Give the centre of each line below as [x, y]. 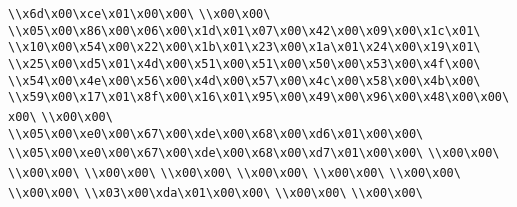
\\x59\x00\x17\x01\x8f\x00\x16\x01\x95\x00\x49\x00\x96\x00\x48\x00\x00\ [259, 97]
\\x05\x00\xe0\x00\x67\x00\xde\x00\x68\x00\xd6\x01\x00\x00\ [216, 133]
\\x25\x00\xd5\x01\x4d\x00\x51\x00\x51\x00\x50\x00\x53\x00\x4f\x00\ [244, 63]
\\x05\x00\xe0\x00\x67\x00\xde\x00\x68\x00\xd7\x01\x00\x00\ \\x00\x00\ [254, 153]
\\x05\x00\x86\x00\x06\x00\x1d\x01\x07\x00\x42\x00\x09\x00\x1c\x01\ [244, 30]
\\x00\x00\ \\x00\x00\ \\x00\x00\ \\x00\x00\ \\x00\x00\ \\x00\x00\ [234, 172]
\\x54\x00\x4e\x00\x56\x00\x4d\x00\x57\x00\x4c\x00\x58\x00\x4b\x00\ [244, 80]
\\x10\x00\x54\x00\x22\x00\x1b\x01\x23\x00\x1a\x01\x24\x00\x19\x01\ [244, 47]
